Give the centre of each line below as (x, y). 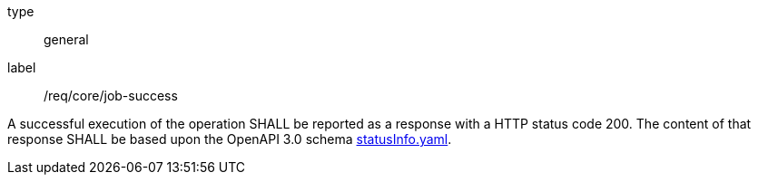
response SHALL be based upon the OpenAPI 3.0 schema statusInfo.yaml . (230, 139)
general (66, 39)
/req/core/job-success (111, 96)
